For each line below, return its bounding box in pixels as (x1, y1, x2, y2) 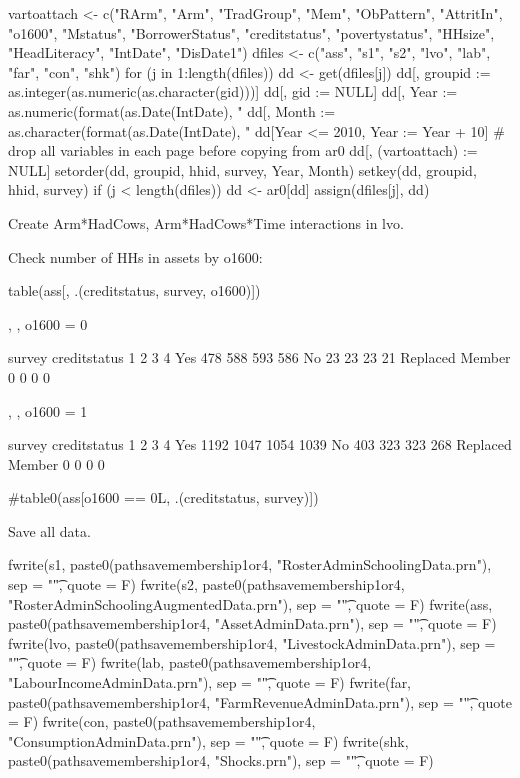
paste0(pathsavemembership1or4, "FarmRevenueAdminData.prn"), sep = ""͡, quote (8, 691, 512, 712)
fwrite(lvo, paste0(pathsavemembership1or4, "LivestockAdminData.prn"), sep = (8, 632, 496, 653)
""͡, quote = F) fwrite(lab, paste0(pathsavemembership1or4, (8, 652, 372, 673)
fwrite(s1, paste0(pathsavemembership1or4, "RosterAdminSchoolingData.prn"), (8, 554, 492, 575)
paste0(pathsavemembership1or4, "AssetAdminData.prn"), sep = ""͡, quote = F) (8, 613, 497, 634)
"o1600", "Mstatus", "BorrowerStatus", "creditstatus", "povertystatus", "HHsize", (8, 22, 495, 43)
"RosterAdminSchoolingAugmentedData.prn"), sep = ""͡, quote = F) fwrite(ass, (8, 593, 493, 614)
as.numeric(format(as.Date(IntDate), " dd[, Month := (8, 100, 336, 121)
